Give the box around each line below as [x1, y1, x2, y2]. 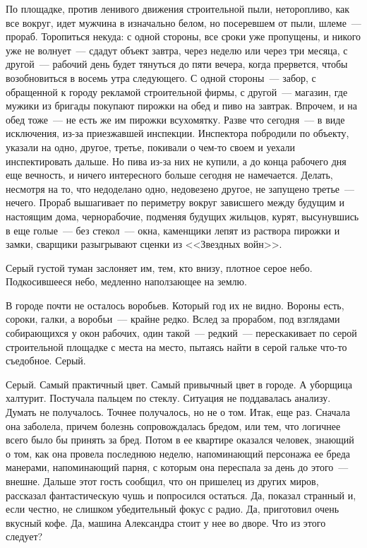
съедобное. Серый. [6, 353, 86, 368]
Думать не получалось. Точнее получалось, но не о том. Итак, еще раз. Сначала [6, 405, 351, 419]
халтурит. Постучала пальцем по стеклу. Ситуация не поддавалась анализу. [6, 391, 331, 405]
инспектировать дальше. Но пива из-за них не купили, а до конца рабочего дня [6, 153, 347, 168]
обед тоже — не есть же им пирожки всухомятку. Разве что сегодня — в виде [6, 112, 345, 126]
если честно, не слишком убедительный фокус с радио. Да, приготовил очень [6, 501, 339, 516]
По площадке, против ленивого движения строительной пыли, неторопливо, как [6, 1, 350, 16]
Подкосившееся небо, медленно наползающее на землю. [6, 274, 247, 289]
